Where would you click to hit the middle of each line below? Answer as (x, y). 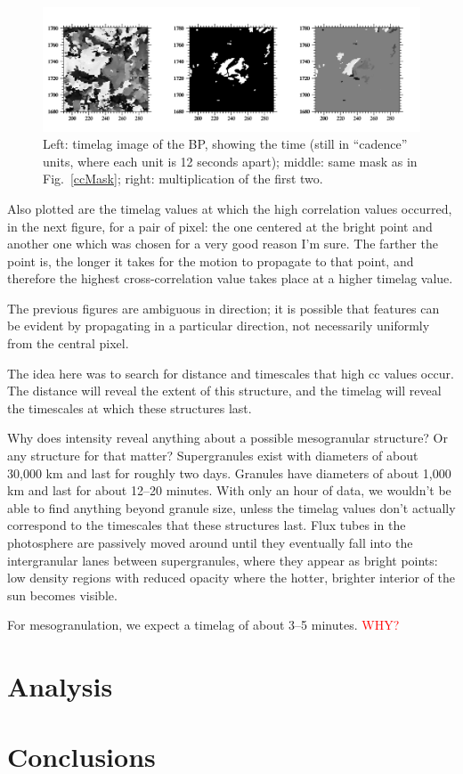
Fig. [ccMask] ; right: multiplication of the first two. (183, 179)
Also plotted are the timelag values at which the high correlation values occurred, (230, 208)
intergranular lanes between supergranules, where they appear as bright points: (223, 560)
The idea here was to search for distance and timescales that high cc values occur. (231, 373)
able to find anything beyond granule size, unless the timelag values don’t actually (231, 507)
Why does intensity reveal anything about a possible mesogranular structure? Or (227, 438)
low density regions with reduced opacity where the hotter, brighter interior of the (231, 578)
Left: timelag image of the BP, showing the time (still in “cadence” (225, 144)
